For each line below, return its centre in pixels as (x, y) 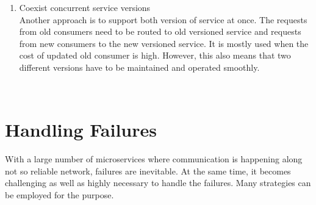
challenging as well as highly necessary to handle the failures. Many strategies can (158, 183)
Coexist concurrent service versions (85, 7)
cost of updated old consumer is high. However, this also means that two (155, 55)
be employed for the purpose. (59, 195)
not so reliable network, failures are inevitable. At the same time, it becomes (148, 171)
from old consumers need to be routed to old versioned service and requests (160, 31)
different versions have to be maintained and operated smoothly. (139, 67)
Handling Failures (81, 130)
